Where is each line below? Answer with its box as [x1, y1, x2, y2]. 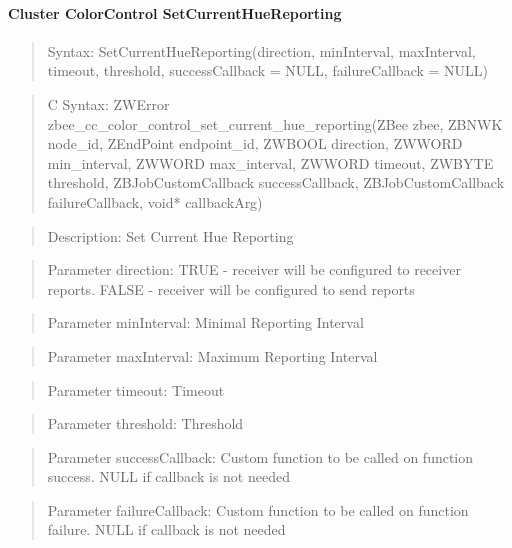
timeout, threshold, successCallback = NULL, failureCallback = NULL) [47, 60, 489, 81]
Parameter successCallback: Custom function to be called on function [47, 446, 474, 467]
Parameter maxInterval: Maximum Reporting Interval [47, 345, 378, 366]
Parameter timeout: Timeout [47, 379, 225, 400]
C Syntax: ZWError [47, 93, 170, 114]
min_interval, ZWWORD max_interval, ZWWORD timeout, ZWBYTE [47, 152, 494, 173]
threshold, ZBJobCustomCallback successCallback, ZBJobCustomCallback [47, 172, 505, 193]
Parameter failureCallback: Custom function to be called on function [47, 499, 469, 520]
